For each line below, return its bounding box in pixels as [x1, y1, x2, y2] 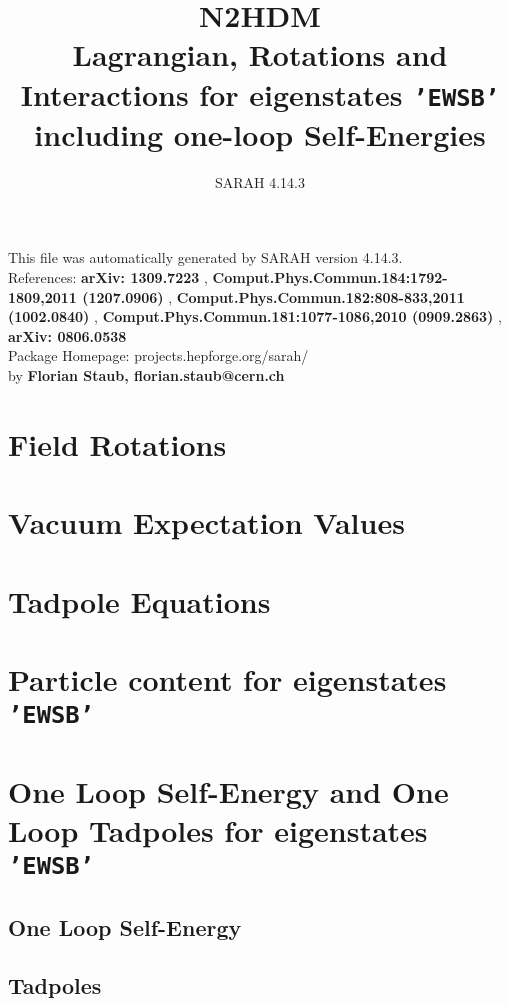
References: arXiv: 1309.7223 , [8, 267, 208, 287]
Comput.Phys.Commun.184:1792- [212, 267, 448, 287]
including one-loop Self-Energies [34, 113, 486, 154]
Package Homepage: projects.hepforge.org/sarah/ [8, 345, 309, 366]
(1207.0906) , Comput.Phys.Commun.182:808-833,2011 [82, 286, 465, 307]
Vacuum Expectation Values [8, 502, 405, 543]
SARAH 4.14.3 [214, 171, 306, 192]
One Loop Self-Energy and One [8, 770, 449, 811]
